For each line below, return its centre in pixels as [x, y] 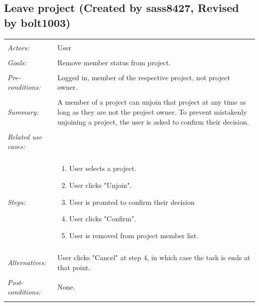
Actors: [18, 47]
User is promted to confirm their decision [132, 202]
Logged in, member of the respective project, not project [144, 77]
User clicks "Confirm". [103, 219]
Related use [25, 136]
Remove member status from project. [114, 62]
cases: [16, 146]
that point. [74, 267]
